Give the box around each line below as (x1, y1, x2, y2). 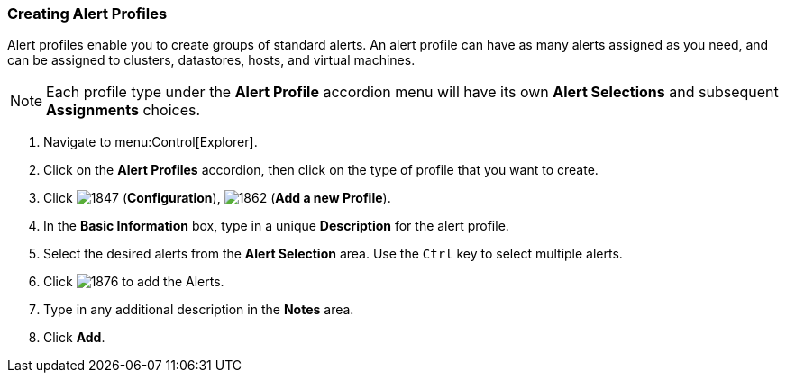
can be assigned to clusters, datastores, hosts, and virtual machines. (7, 52, 416, 68)
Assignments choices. (46, 101, 201, 120)
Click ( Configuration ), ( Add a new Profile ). (43, 190, 391, 206)
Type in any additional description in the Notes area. (43, 302, 354, 318)
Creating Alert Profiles (7, 5, 168, 23)
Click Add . (43, 330, 105, 346)
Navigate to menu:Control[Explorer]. (43, 134, 258, 150)
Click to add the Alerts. (43, 274, 224, 290)
